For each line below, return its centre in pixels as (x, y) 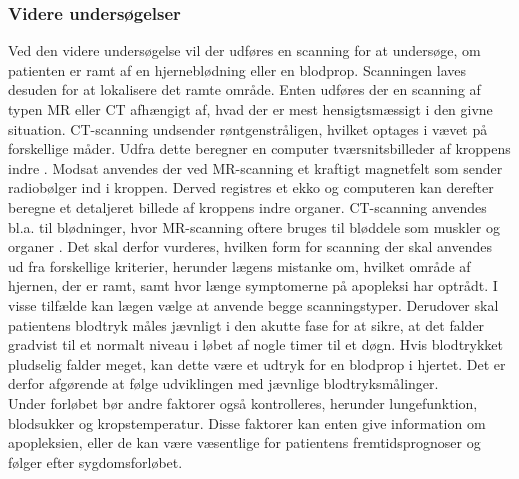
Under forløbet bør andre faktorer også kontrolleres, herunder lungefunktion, (243, 402)
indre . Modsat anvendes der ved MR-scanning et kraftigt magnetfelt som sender (255, 167)
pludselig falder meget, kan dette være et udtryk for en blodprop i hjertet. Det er (257, 363)
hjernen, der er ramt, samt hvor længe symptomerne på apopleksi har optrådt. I (253, 285)
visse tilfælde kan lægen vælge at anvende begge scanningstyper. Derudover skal (253, 304)
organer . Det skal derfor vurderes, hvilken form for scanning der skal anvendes (250, 246)
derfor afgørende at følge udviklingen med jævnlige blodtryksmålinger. (223, 383)
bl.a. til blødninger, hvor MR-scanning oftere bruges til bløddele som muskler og (254, 226)
